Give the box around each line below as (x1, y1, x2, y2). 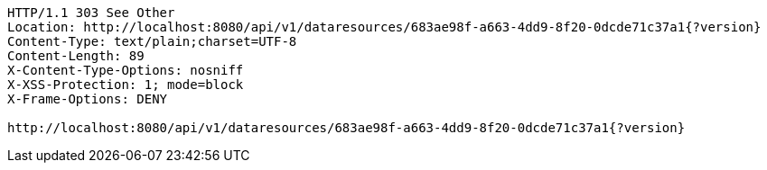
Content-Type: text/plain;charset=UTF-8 (7, 34, 297, 49)
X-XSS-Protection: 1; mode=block (7, 77, 244, 92)
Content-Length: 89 (7, 49, 145, 63)
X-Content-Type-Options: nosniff (7, 63, 244, 77)
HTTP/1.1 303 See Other (7, 5, 175, 20)
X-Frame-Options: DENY (7, 92, 168, 106)
